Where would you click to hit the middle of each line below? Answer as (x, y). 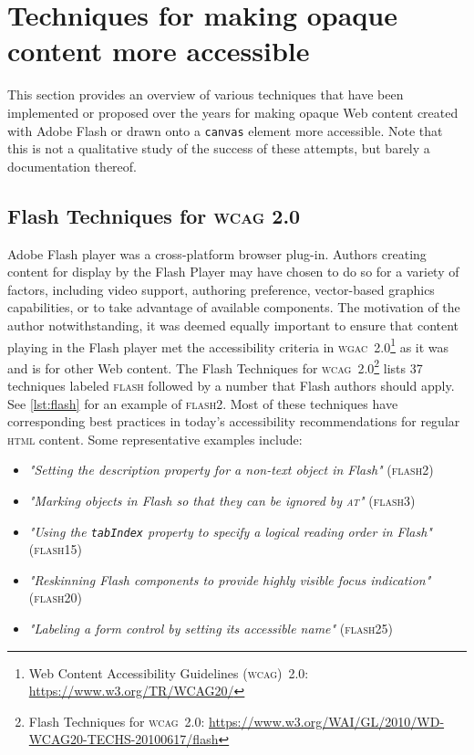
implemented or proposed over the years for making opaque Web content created (233, 112)
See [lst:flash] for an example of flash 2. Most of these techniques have (203, 403)
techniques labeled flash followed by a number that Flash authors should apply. (231, 386)
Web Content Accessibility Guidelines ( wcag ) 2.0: (169, 672)
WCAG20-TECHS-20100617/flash (124, 739)
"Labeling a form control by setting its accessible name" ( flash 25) (211, 629)
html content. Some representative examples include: (155, 439)
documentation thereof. (72, 166)
